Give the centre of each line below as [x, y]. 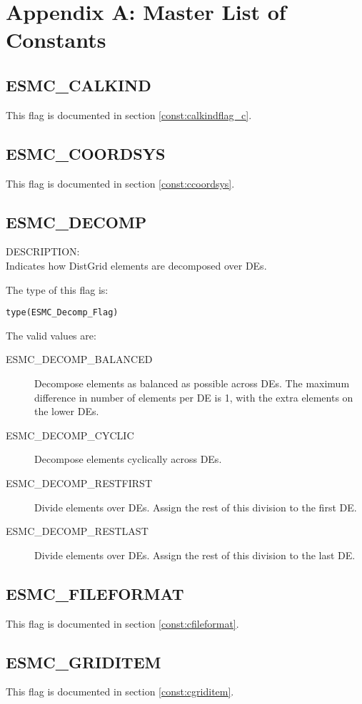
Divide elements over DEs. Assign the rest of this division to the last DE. [195, 555]
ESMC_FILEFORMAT [95, 593]
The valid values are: [51, 335]
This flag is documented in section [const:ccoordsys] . [120, 183]
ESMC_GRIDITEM [84, 662]
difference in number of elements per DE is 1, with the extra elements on [194, 397]
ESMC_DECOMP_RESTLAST [77, 531]
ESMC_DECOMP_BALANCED [79, 359]
